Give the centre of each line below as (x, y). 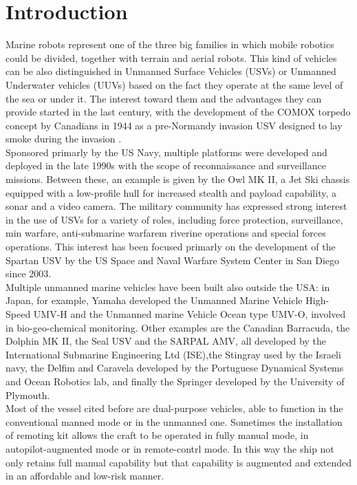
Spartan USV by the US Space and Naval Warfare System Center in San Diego (172, 260)
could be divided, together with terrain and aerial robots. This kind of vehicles (171, 57)
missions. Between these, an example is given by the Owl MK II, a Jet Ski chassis (178, 179)
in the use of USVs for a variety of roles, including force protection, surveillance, (174, 219)
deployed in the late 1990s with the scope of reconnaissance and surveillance (166, 165)
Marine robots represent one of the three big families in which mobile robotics (170, 44)
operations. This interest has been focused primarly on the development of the (171, 247)
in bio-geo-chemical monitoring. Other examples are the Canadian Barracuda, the (178, 327)
